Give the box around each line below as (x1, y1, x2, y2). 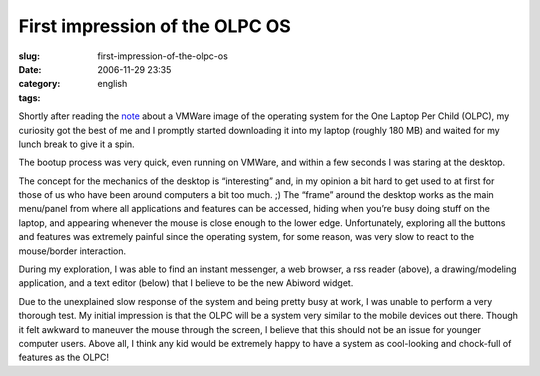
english (97, 78, 128, 90)
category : (18, 78, 61, 90)
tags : (18, 91, 41, 104)
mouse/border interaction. (18, 245, 127, 257)
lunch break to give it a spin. (18, 138, 135, 150)
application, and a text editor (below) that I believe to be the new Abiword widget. (18, 277, 354, 289)
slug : (18, 50, 40, 62)
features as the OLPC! (18, 351, 110, 364)
